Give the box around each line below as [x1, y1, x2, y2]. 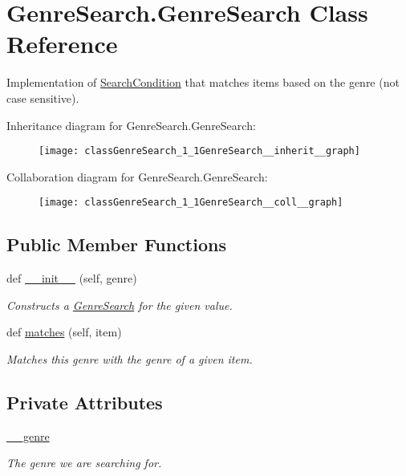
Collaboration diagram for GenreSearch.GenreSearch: [6, 168, 268, 185]
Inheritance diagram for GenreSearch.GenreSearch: [6, 116, 256, 133]
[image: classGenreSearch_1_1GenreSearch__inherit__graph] [39, 145, 360, 157]
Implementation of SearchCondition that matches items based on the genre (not [6, 74, 400, 91]
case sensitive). [6, 89, 79, 106]
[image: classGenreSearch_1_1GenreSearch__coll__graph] [39, 197, 343, 209]
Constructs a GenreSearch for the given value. [6, 296, 233, 313]
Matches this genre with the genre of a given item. [6, 350, 253, 367]
